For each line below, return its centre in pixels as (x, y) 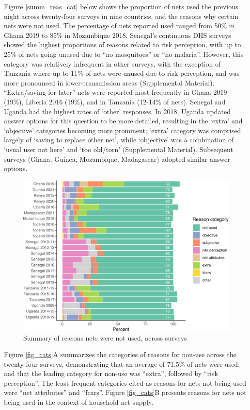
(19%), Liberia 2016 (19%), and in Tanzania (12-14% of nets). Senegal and (115, 101)
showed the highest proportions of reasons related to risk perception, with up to (123, 44)
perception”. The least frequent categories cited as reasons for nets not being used (125, 383)
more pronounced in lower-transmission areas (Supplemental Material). (109, 82)
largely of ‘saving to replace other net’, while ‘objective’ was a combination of (119, 140)
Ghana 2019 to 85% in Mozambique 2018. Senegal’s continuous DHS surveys (117, 35)
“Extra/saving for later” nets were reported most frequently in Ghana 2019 (116, 92)
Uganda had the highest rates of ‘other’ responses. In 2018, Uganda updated (117, 111)
